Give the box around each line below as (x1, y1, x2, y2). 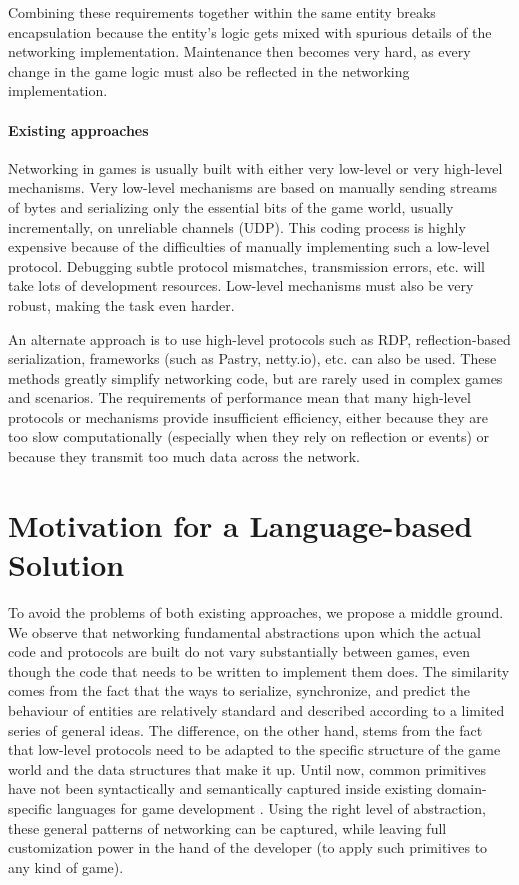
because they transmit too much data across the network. (8, 446, 360, 467)
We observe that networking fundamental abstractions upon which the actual (8, 621, 481, 642)
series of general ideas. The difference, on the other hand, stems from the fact (8, 719, 483, 740)
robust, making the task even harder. (8, 294, 235, 315)
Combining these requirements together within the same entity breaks (8, 2, 436, 22)
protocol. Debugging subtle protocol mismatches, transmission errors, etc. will (8, 255, 485, 276)
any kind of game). (8, 856, 124, 877)
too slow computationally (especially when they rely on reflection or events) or (8, 426, 490, 447)
